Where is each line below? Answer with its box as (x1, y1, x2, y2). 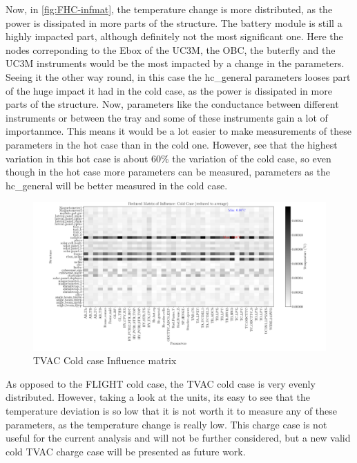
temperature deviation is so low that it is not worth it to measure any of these (6, 404, 338, 417)
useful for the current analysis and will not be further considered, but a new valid (6, 431, 351, 445)
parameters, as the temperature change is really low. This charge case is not (6, 417, 327, 431)
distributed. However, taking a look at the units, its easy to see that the (6, 390, 311, 404)
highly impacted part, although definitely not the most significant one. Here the (6, 29, 343, 44)
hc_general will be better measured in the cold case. (6, 178, 228, 192)
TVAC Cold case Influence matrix (33, 353, 177, 368)
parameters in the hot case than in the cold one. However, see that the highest (6, 137, 338, 151)
